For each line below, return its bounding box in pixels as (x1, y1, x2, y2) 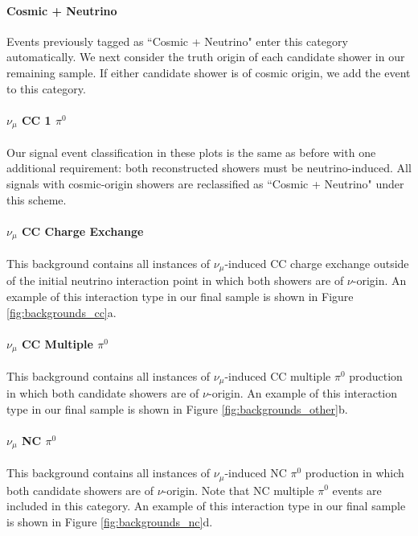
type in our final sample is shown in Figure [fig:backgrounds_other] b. (6, 400, 348, 417)
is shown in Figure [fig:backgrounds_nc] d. (6, 513, 213, 530)
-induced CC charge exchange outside (224, 254, 409, 271)
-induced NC (224, 464, 287, 481)
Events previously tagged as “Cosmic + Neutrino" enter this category (6, 32, 348, 49)
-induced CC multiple (224, 367, 331, 384)
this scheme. (6, 191, 67, 208)
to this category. (6, 80, 86, 97)
